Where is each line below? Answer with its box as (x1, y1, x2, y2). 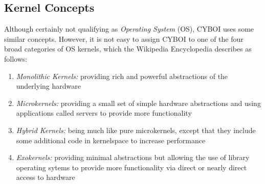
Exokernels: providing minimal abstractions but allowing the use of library (16, 152, 250, 163)
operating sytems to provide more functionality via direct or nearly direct (16, 162, 247, 172)
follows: (4, 53, 28, 64)
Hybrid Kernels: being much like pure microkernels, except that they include (16, 124, 256, 135)
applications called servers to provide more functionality (16, 108, 192, 118)
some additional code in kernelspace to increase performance (16, 135, 206, 145)
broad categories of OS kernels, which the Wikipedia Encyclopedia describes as (4, 43, 252, 54)
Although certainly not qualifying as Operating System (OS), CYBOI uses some (4, 23, 254, 34)
